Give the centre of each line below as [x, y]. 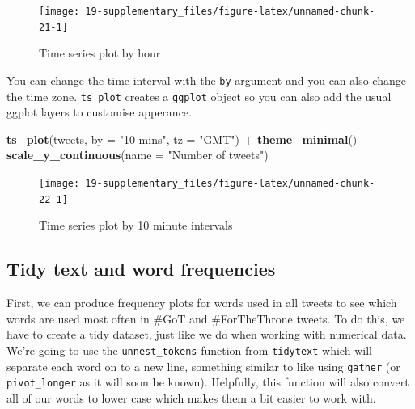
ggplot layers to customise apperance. [99, 112]
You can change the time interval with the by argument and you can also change [206, 80]
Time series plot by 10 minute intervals [136, 225]
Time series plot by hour [100, 53]
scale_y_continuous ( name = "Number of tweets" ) [138, 155]
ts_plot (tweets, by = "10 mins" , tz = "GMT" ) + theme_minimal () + [187, 139]
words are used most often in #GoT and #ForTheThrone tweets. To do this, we [206, 318]
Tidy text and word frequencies [141, 269]
